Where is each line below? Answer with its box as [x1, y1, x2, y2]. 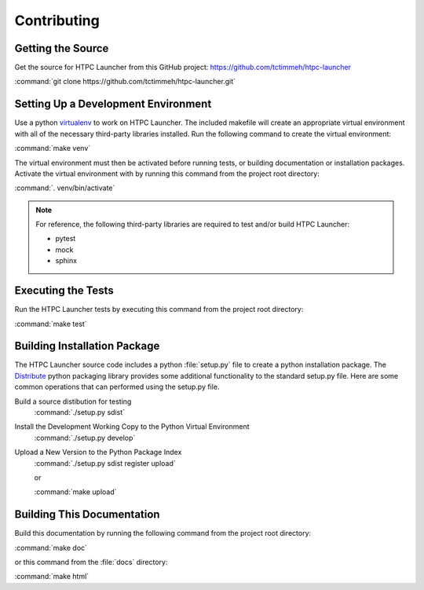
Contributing [14, 12, 100, 29]
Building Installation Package [14, 339, 160, 353]
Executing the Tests [14, 284, 114, 298]
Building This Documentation [14, 508, 160, 522]
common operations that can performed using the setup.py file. [14, 382, 220, 392]
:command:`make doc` [14, 543, 88, 552]
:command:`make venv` [14, 144, 91, 153]
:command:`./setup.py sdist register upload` [34, 458, 176, 467]
